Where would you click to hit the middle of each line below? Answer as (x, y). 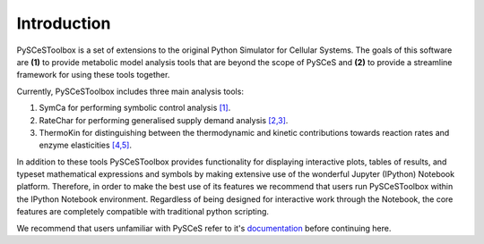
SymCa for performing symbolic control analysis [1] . (135, 108)
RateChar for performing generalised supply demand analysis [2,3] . (164, 120)
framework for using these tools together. (93, 75)
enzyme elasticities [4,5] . (86, 145)
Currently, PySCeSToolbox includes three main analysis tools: (130, 91)
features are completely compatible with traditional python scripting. (143, 212)
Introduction (64, 23)
